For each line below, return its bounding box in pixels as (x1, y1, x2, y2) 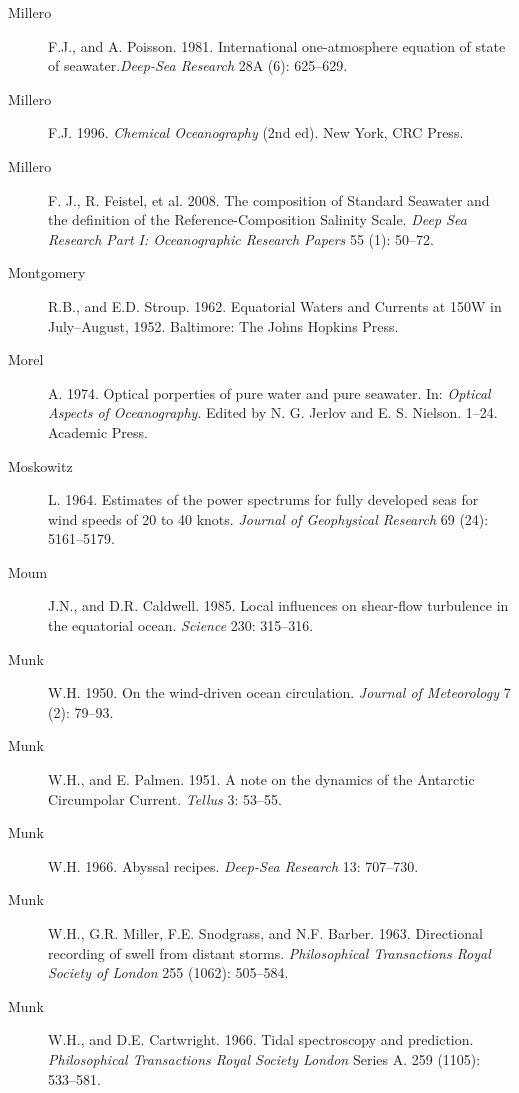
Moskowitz (8, 455, 73, 476)
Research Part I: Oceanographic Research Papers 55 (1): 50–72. (48, 228, 434, 249)
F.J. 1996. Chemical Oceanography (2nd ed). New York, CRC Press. (48, 122, 464, 143)
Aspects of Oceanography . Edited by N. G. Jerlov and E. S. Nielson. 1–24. (48, 402, 498, 423)
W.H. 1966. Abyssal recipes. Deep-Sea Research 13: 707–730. (48, 855, 419, 876)
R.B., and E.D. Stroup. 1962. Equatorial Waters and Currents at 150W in (48, 295, 502, 316)
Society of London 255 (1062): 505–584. (48, 962, 289, 983)
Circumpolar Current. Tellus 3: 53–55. (48, 788, 282, 809)
